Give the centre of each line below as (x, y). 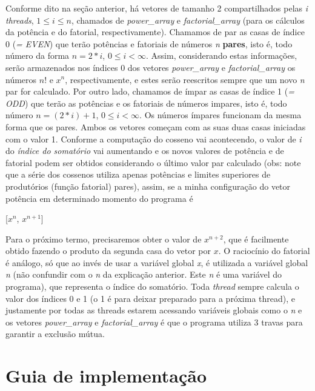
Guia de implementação (106, 376)
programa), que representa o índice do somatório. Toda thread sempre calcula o (152, 286)
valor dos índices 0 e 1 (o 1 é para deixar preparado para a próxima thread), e (151, 298)
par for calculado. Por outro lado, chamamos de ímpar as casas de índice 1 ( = (150, 91)
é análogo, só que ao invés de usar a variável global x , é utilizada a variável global (157, 262)
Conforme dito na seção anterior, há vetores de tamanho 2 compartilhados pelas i (157, 8)
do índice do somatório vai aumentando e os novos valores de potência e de (145, 151)
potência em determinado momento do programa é (99, 198)
